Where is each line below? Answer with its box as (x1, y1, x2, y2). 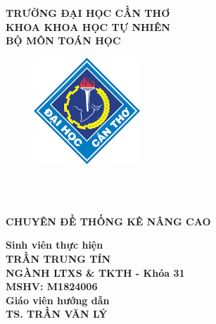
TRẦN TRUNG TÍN (6, 251, 111, 266)
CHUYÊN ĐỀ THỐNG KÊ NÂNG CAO (6, 213, 211, 228)
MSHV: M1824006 (6, 279, 98, 294)
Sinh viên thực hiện (6, 237, 103, 252)
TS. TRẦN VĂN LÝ (6, 306, 108, 321)
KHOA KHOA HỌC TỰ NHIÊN (6, 19, 170, 34)
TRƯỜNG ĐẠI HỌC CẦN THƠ (6, 6, 170, 20)
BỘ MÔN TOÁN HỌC (6, 33, 121, 48)
